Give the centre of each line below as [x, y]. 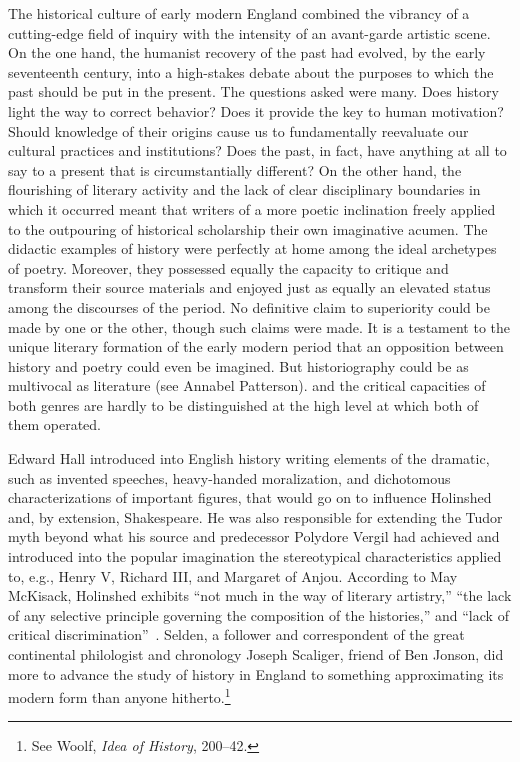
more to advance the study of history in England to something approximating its [256, 673]
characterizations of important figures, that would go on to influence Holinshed [250, 497]
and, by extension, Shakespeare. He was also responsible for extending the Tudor [255, 516]
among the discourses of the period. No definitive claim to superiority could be [249, 306]
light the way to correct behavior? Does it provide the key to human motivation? [256, 110]
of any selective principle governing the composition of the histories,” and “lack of [258, 614]
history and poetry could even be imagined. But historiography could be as [238, 365]
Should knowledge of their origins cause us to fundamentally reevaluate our [238, 130]
